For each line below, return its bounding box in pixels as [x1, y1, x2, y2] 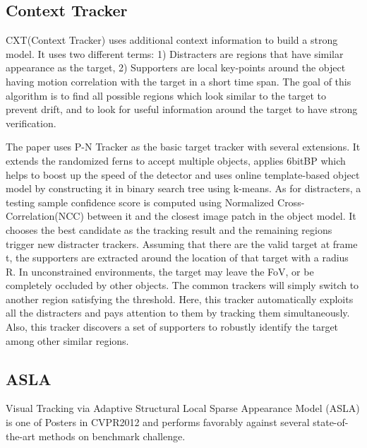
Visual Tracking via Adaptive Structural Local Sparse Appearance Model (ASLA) [6, 401, 360, 415]
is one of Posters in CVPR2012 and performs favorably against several [6, 415, 310, 430]
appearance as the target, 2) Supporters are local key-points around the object [6, 60, 346, 75]
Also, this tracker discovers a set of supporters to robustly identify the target [6, 319, 339, 334]
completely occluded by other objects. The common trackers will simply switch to [6, 278, 359, 293]
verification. [6, 115, 56, 130]
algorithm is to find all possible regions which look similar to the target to [6, 88, 326, 102]
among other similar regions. [6, 333, 129, 348]
